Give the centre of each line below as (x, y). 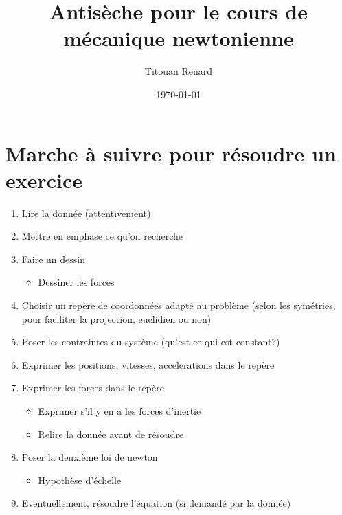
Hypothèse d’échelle (80, 480)
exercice (44, 180)
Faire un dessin (53, 259)
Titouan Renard (179, 71)
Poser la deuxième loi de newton (90, 457)
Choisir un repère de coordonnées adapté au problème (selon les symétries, (179, 305)
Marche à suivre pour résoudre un (171, 153)
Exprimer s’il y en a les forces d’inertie (119, 410)
